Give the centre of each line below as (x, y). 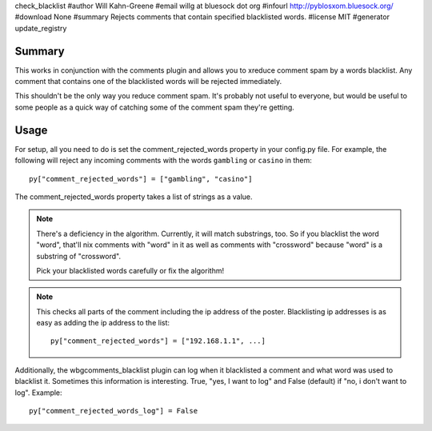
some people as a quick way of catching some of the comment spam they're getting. (155, 107)
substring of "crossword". (79, 256)
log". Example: (39, 393)
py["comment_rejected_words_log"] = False (114, 411)
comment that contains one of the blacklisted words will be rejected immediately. (148, 82)
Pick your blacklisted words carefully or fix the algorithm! (130, 270)
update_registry (41, 28)
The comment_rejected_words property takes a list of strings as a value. (134, 197)
